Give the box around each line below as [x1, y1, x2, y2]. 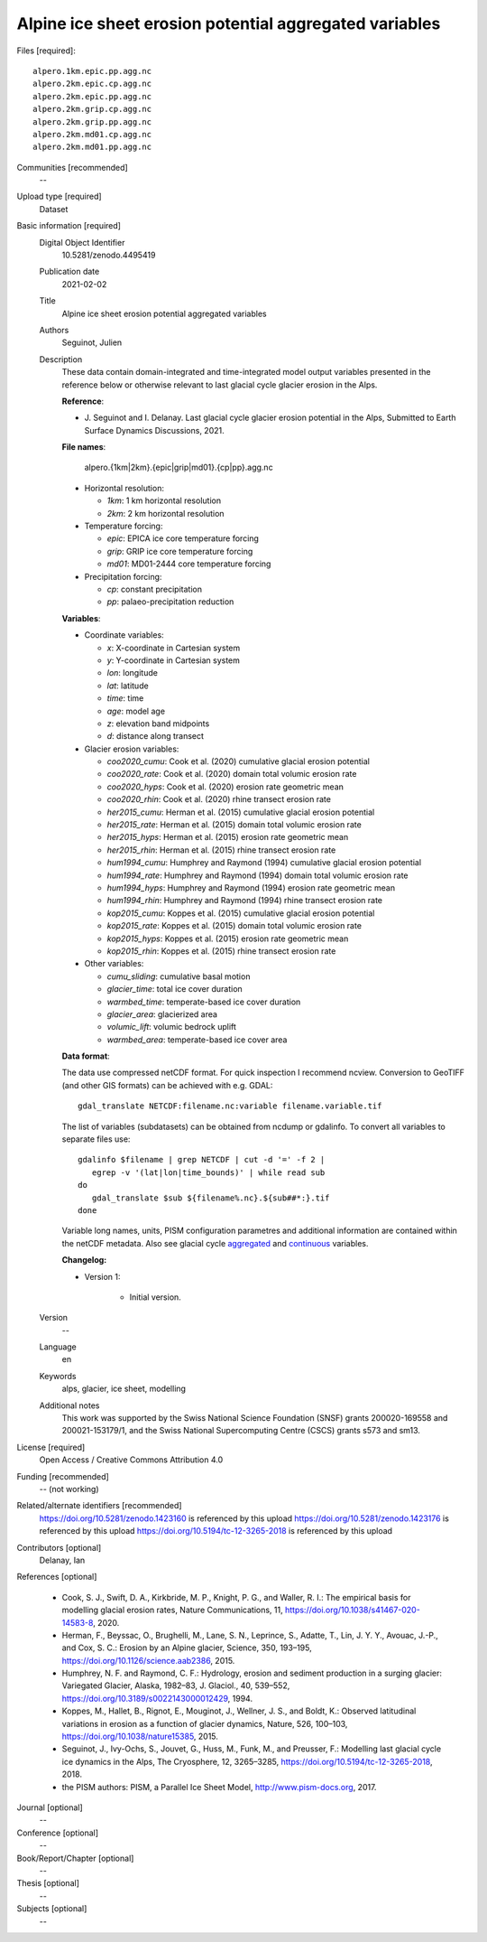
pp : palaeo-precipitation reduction [106, 596, 234, 607]
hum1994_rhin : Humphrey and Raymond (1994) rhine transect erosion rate [106, 895, 383, 906]
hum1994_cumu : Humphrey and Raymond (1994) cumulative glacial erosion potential [106, 857, 422, 868]
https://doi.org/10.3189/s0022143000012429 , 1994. [61, 1693, 253, 1704]
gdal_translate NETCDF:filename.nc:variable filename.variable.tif [78, 1101, 382, 1111]
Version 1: [84, 1271, 121, 1282]
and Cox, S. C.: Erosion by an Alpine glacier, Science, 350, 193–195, [61, 1642, 312, 1653]
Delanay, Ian [39, 1555, 86, 1565]
